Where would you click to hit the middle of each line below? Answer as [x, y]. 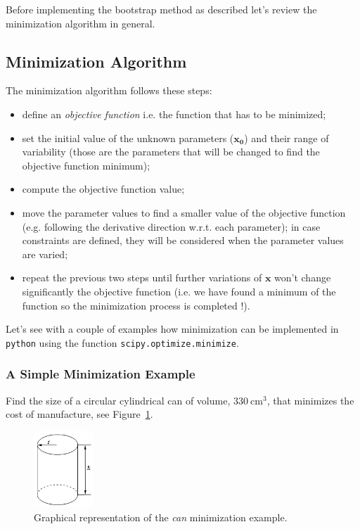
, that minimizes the [310, 400]
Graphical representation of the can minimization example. [161, 517]
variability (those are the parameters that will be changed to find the [171, 152]
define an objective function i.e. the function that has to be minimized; [174, 114]
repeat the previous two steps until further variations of [142, 278]
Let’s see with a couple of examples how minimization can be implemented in [172, 329]
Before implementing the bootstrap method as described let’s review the [161, 9]
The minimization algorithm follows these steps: [109, 90]
